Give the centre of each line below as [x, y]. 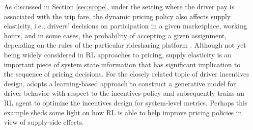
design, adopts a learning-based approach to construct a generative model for [120, 83]
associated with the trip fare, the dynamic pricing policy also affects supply [117, 16]
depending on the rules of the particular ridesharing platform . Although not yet [125, 45]
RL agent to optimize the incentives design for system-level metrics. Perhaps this [126, 102]
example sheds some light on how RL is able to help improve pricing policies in [123, 112]
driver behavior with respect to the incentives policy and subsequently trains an [124, 93]
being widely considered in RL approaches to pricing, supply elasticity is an [118, 54]
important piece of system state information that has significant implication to [122, 64]
